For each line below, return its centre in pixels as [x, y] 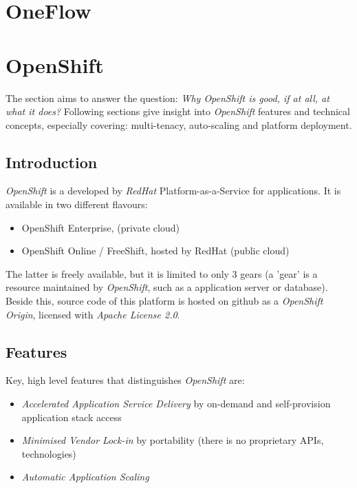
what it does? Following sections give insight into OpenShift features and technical [178, 111]
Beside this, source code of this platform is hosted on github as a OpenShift [164, 301]
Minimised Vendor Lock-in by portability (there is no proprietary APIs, [173, 440]
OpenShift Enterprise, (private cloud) [100, 227]
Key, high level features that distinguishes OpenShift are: [125, 380]
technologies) [49, 453]
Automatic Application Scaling [85, 477]
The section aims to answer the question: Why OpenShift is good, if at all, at [167, 98]
